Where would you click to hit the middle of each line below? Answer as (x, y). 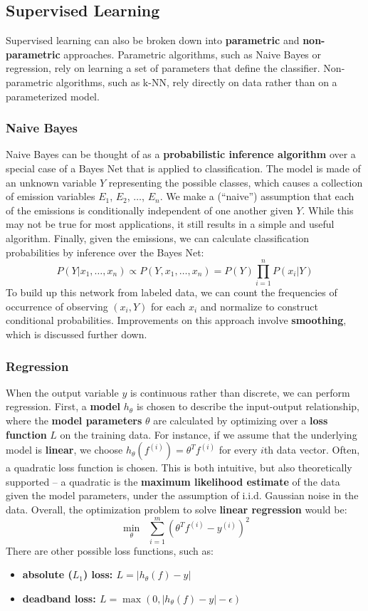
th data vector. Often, (312, 450)
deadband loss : (59, 598)
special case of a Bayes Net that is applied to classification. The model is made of (183, 168)
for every (238, 450)
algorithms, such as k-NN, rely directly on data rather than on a (196, 82)
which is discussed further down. (77, 334)
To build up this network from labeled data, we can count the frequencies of (172, 292)
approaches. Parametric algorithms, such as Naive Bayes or (193, 54)
